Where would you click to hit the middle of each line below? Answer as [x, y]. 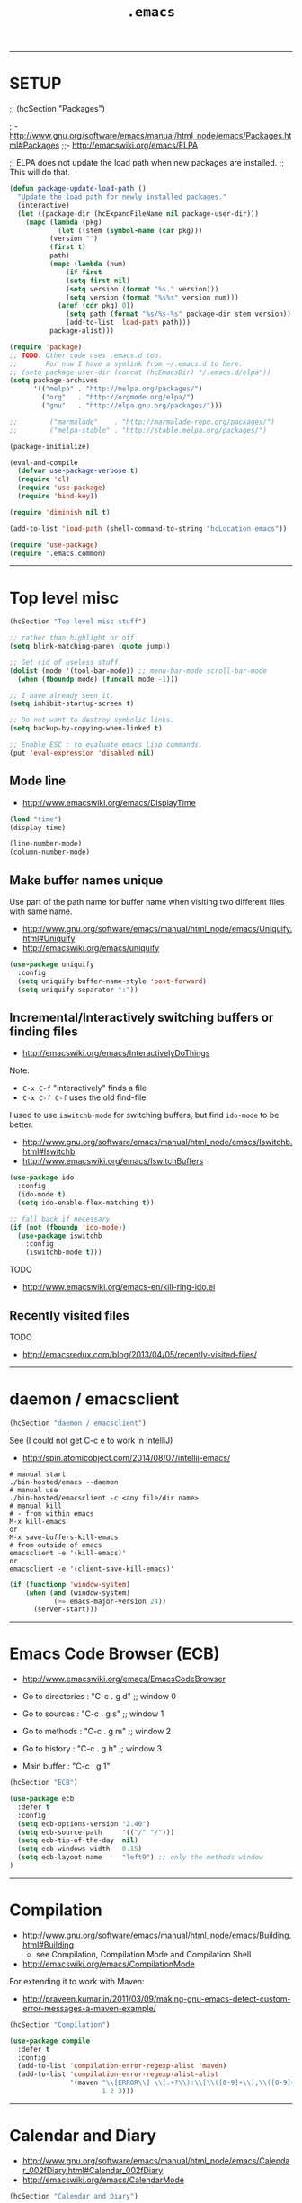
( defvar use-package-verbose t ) [78, 471]
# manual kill [36, 1506]
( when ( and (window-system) [78, 1593]
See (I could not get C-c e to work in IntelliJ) [91, 1440]
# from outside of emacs [56, 1545]
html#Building [48, 1944]
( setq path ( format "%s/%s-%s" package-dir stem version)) [179, 314]
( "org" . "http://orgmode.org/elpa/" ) [118, 398]
